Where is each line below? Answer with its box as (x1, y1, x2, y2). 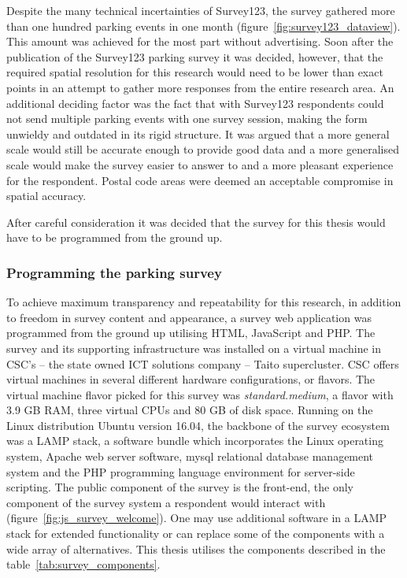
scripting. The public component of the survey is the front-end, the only (6, 479, 353, 495)
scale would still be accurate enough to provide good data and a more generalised (6, 141, 399, 157)
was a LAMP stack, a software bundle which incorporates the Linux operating (6, 432, 383, 449)
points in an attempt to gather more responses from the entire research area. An (6, 79, 394, 95)
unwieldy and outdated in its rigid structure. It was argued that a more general (6, 125, 390, 142)
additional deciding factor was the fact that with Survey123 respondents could (6, 94, 384, 111)
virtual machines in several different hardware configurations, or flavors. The (6, 371, 376, 387)
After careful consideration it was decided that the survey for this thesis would (6, 213, 386, 230)
